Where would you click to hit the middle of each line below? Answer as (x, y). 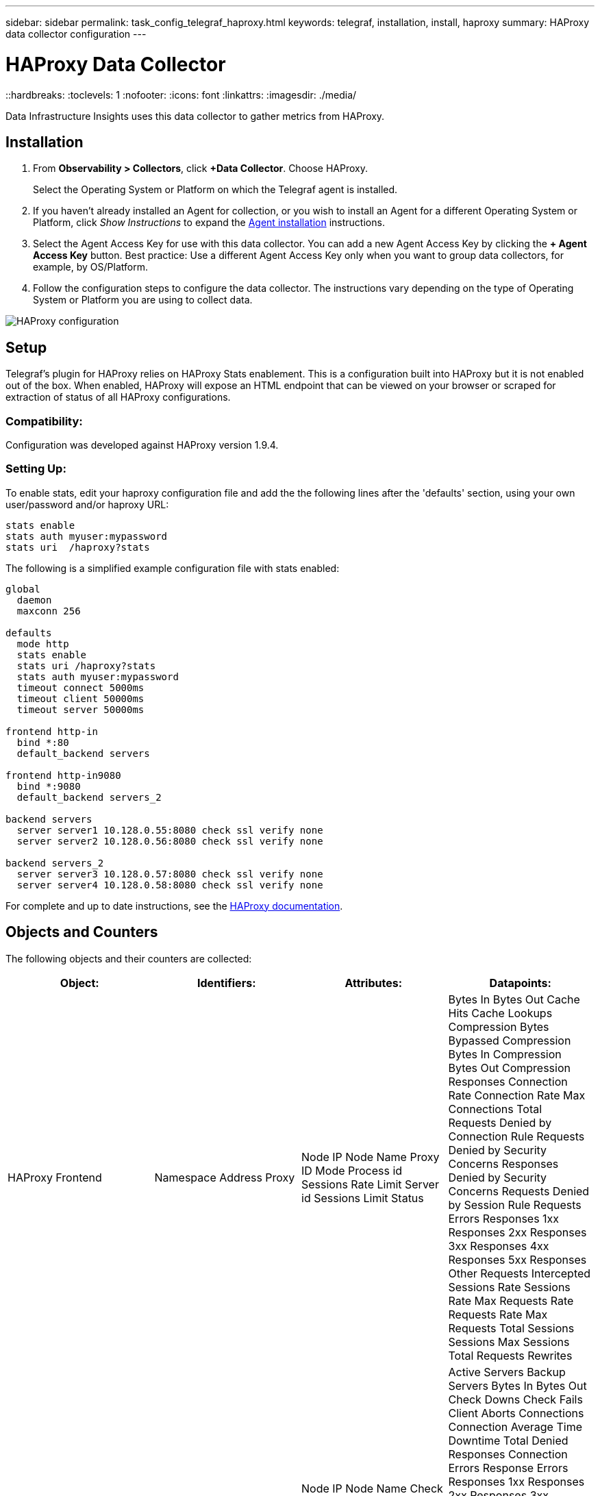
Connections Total (495, 1109)
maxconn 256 (49, 611)
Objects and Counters (82, 932)
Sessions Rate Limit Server (370, 1184)
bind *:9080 (49, 786)
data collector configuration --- (76, 34)
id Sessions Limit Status (363, 1198)
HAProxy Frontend (55, 1177)
